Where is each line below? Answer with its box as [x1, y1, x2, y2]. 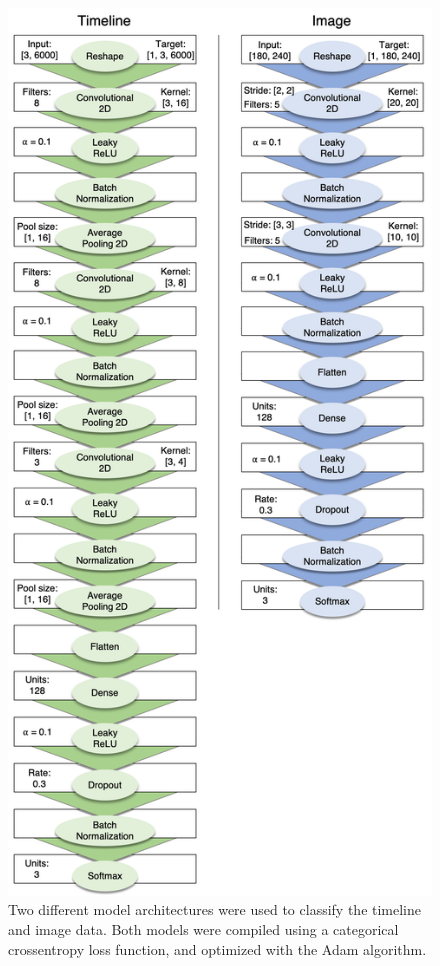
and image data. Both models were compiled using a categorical [8, 919, 399, 940]
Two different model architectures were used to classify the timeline [8, 899, 422, 920]
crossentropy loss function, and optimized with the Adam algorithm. [8, 938, 427, 959]
